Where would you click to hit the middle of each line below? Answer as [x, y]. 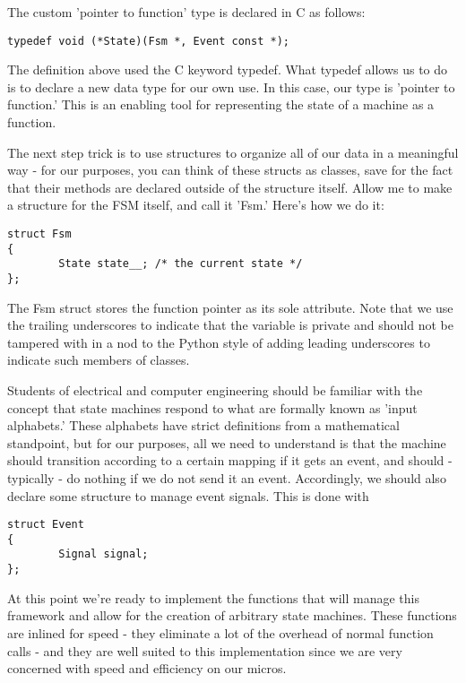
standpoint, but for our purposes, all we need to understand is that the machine [227, 442]
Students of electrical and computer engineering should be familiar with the [215, 390]
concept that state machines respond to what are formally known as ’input [212, 407]
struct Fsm [39, 234]
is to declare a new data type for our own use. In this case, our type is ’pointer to [231, 86]
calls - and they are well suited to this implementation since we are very [205, 650]
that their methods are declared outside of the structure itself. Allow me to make [230, 187]
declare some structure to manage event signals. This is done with [188, 495]
